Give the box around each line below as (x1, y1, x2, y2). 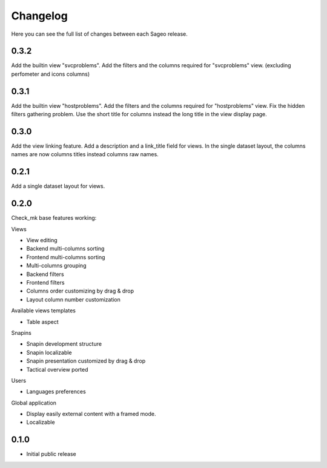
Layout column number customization (26, 295, 121, 303)
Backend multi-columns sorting (26, 245, 105, 252)
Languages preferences (26, 388, 86, 395)
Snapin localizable (26, 349, 72, 356)
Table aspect (26, 318, 59, 325)
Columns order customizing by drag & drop (26, 288, 134, 295)
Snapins (11, 329, 31, 336)
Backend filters (26, 270, 64, 278)
